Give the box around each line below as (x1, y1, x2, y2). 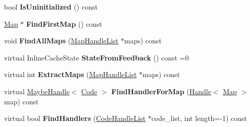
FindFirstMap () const (26, 18, 102, 29)
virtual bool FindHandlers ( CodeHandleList (4, 113, 146, 123)
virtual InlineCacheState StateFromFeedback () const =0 (4, 52, 189, 62)
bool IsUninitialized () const (4, 2, 98, 12)
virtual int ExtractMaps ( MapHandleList (4, 69, 137, 80)
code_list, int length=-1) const (151, 113, 247, 123)
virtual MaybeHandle (4, 86, 70, 96)
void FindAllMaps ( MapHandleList (4, 35, 118, 46)
